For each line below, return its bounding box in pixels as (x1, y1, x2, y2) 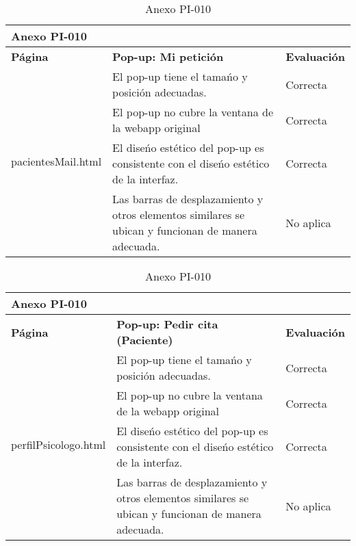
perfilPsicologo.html (11, 437, 106, 452)
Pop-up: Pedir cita (116, 316, 218, 332)
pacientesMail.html (11, 153, 102, 169)
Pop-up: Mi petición (112, 49, 224, 64)
